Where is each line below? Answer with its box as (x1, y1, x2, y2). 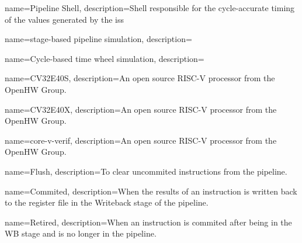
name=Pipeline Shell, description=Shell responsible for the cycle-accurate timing (5, 2, 295, 13)
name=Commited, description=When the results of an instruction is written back (5, 185, 297, 197)
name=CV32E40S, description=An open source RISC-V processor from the (5, 72, 275, 84)
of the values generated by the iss (5, 13, 124, 25)
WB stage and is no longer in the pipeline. (5, 227, 157, 239)
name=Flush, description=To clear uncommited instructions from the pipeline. (5, 165, 287, 177)
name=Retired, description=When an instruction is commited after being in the (5, 216, 292, 228)
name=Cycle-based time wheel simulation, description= (5, 52, 204, 64)
